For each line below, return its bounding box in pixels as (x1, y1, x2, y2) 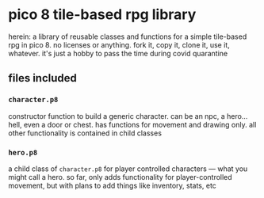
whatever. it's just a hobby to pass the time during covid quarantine (8, 48, 228, 58)
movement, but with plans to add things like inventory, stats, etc (8, 181, 216, 190)
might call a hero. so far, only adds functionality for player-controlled (8, 172, 232, 181)
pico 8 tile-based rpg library (8, 6, 197, 24)
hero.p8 (8, 148, 38, 157)
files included (8, 71, 78, 85)
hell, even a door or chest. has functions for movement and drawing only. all (8, 120, 257, 129)
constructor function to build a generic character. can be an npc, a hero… (8, 111, 248, 120)
